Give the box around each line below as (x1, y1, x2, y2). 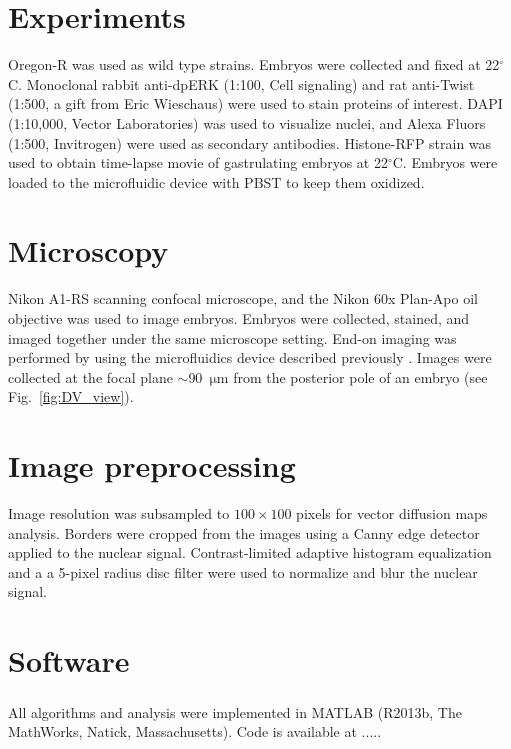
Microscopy (8, 230, 169, 271)
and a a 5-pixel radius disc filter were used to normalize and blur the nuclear (8, 561, 478, 582)
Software (8, 640, 130, 681)
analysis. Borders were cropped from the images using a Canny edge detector (8, 522, 480, 543)
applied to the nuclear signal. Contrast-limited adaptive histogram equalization (8, 542, 492, 563)
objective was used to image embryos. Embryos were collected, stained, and (8, 308, 470, 328)
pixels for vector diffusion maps (296, 503, 488, 524)
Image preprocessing (8, 445, 296, 486)
